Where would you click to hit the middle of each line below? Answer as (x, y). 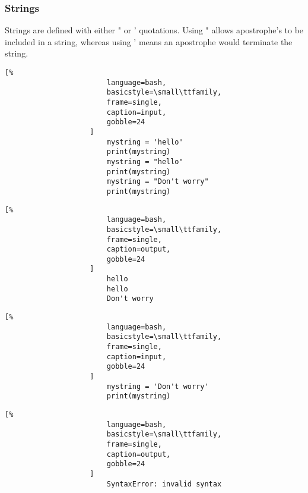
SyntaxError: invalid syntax (164, 484)
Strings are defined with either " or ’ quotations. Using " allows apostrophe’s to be (154, 30)
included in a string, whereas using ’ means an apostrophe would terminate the (149, 41)
